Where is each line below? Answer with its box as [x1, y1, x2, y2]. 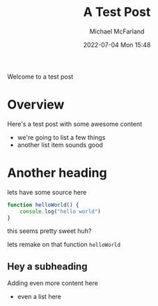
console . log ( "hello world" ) [19, 208, 101, 215]
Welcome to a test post [7, 72, 74, 81]
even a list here [17, 293, 61, 301]
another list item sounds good [17, 140, 103, 149]
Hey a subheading [7, 260, 88, 272]
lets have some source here [7, 188, 87, 196]
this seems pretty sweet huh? [7, 227, 92, 235]
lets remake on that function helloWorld [7, 241, 120, 249]
